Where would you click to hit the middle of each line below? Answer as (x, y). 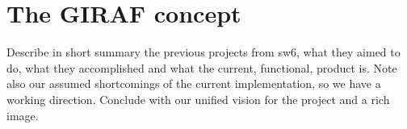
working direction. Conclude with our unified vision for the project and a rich (198, 99)
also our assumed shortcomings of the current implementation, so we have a (194, 83)
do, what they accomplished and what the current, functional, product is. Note (202, 67)
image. (23, 115)
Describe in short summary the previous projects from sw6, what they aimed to (203, 52)
